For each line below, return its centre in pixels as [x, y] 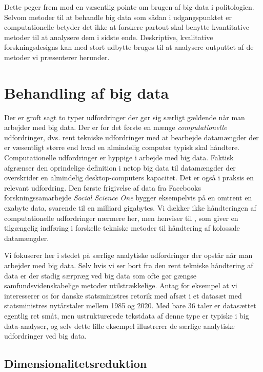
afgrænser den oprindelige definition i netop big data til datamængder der [120, 167]
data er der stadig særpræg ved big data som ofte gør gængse [100, 275]
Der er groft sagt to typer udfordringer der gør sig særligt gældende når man [125, 117]
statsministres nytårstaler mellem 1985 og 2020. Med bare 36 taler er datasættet [130, 305]
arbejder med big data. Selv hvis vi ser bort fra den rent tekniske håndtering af [129, 265]
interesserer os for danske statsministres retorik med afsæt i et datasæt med [123, 295]
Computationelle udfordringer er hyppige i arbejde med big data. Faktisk [119, 157]
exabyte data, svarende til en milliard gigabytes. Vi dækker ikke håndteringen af [130, 208]
